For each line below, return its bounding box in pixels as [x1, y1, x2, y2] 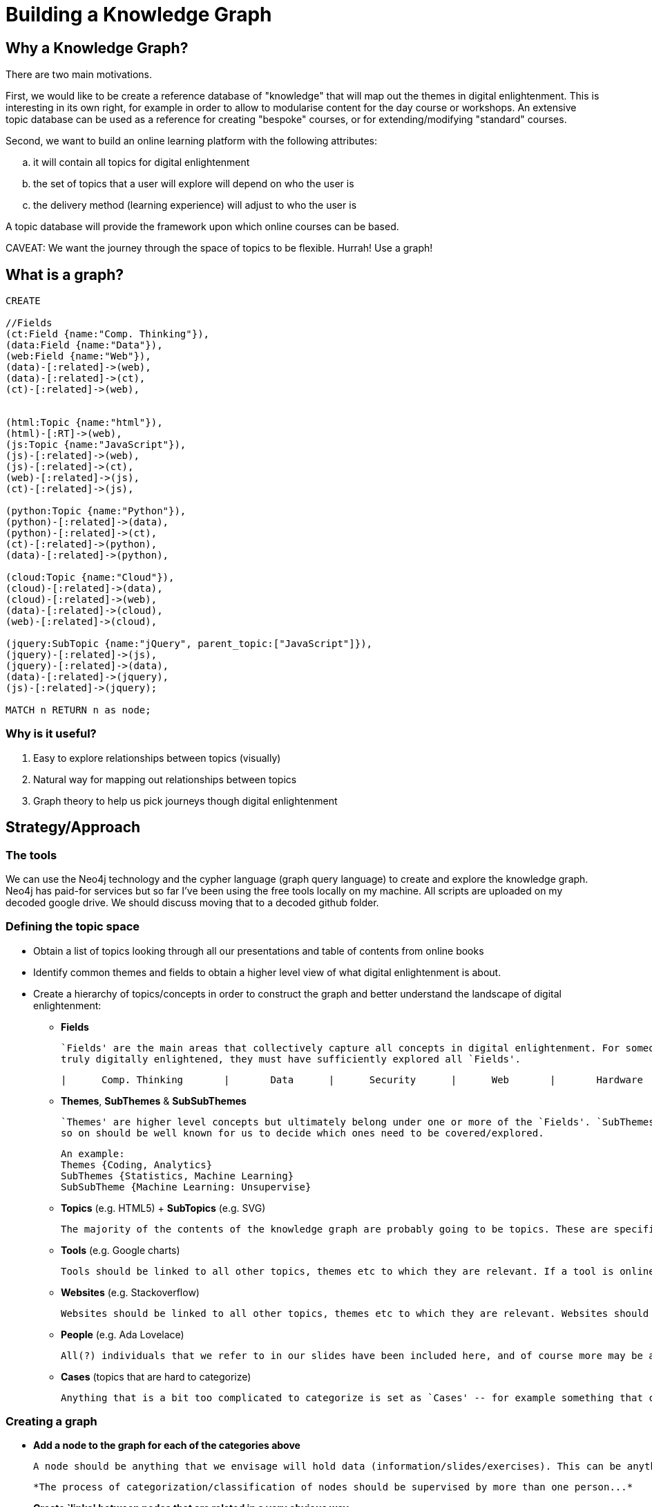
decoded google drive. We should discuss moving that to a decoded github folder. [6, 896, 379, 908]
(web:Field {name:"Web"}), [6, 350, 151, 362]
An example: [61, 1148, 125, 1159]
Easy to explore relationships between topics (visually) [33, 751, 281, 764]
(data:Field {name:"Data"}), [6, 339, 163, 351]
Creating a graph [6, 1414, 97, 1429]
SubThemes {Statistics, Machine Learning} [61, 1170, 294, 1181]
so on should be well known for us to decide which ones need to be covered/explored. [61, 1127, 544, 1139]
